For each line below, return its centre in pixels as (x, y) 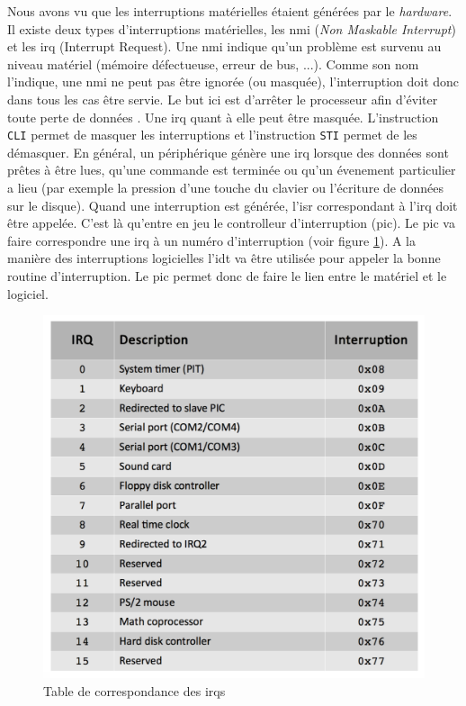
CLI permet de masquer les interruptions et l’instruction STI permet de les (212, 135)
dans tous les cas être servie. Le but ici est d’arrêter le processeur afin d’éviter (223, 99)
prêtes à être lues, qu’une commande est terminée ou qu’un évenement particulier (232, 170)
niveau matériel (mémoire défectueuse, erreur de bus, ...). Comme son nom (213, 63)
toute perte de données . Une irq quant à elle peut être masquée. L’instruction (223, 117)
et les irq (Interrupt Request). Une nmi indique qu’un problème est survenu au (224, 46)
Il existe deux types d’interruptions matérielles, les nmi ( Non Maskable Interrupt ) (232, 28)
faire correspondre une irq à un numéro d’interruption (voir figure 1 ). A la (212, 240)
